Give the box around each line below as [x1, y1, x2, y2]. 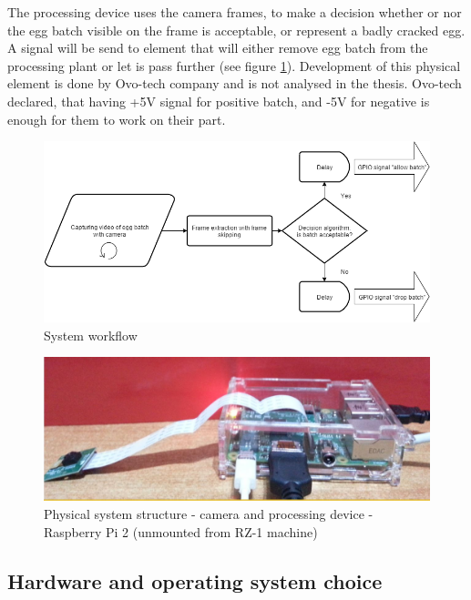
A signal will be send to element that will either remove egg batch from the [7, 38, 428, 57]
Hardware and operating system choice [7, 566, 383, 595]
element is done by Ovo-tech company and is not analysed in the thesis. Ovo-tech [7, 74, 462, 93]
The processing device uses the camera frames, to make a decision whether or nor [7, 3, 462, 21]
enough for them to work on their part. [7, 109, 226, 128]
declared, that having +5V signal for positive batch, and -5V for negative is [7, 91, 430, 110]
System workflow [44, 325, 138, 344]
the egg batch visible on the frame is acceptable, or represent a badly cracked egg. [7, 20, 466, 39]
